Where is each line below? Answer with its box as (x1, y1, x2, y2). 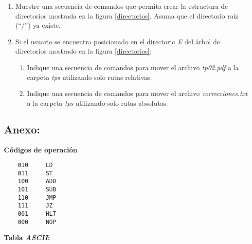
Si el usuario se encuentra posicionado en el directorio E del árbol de (15, 36, 220, 46)
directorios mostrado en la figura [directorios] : (15, 46, 152, 56)
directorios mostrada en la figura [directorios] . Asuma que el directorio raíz (15, 10, 238, 20)
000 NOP (18, 218, 56, 225)
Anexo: (4, 121, 40, 136)
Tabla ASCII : (4, 232, 50, 243)
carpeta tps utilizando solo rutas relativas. (27, 72, 152, 82)
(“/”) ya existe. (15, 20, 61, 30)
